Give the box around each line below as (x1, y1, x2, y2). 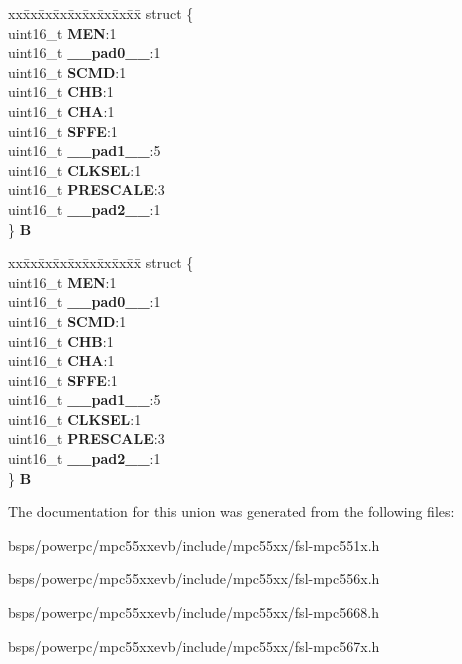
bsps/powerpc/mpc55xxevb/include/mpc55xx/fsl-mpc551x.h (8, 534, 380, 555)
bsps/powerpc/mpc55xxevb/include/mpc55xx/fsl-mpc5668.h (8, 602, 379, 623)
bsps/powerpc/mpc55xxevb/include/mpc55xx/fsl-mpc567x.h (8, 635, 380, 656)
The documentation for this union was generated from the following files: (8, 501, 455, 522)
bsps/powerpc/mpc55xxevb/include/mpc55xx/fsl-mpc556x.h (8, 568, 380, 589)
